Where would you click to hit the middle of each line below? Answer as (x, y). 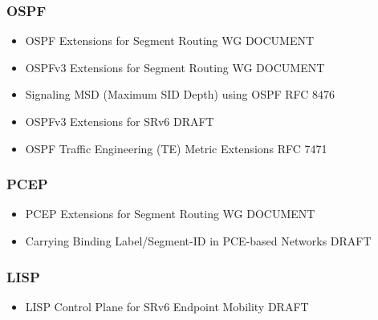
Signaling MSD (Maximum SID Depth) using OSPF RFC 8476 (180, 94)
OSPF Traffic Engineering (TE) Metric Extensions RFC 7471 (176, 148)
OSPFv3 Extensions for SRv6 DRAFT (120, 121)
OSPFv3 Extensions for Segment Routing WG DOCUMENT (175, 67)
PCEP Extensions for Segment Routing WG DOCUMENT (170, 214)
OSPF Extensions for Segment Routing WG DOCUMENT (170, 41)
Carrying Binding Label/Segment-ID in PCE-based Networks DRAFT (198, 241)
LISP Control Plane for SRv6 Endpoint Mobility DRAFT (167, 306)
